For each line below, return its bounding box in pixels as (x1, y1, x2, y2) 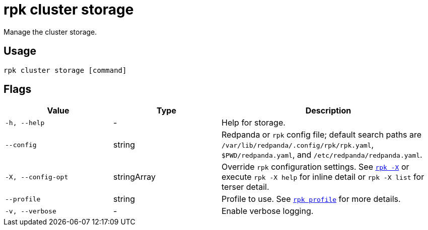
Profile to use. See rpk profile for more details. (222, 194, 401, 204)
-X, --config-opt (5, 173, 68, 181)
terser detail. (222, 182, 269, 192)
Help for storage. (222, 118, 286, 128)
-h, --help (5, 119, 45, 127)
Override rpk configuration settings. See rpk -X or (222, 162, 409, 172)
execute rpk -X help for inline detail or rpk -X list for (222, 172, 424, 182)
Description (305, 105, 351, 116)
